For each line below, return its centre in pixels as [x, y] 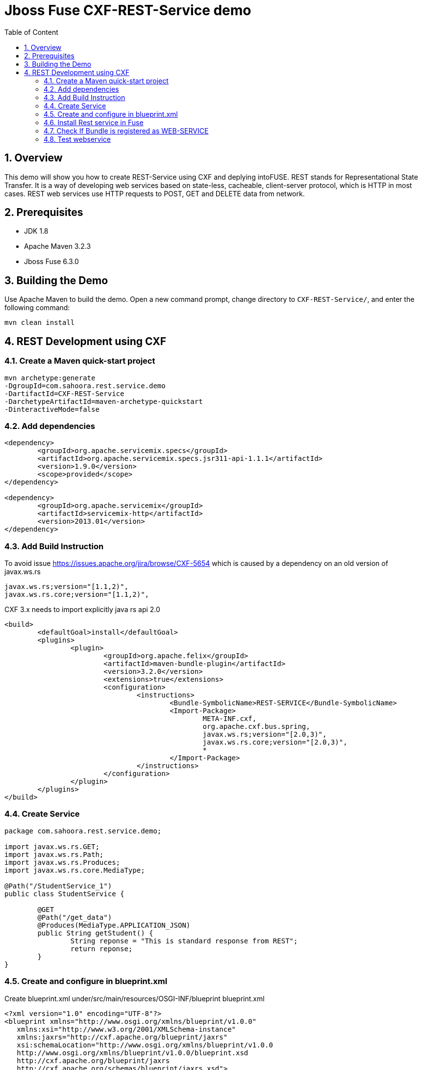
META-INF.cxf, [230, 719]
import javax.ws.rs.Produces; [62, 862]
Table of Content [31, 32]
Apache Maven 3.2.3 [58, 246]
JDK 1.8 [36, 231]
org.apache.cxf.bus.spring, [256, 726]
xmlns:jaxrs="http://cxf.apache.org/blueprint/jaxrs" [122, 1037]
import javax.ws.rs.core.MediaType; [75, 870]
